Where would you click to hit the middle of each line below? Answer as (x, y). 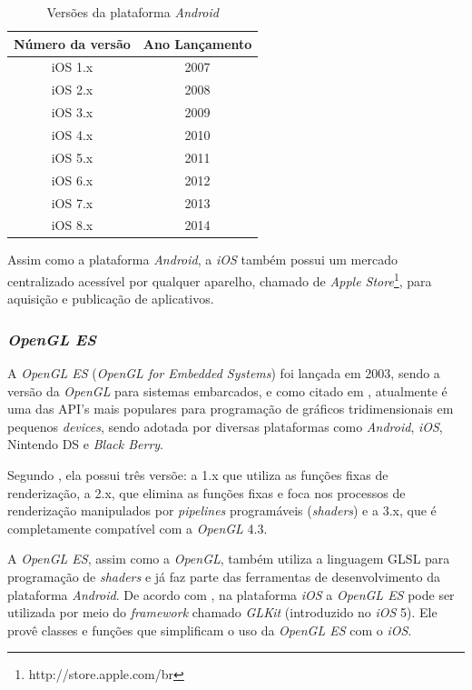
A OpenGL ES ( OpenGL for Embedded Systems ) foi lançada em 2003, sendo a (224, 373)
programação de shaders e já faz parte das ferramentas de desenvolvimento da (224, 577)
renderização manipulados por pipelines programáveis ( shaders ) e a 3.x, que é (222, 510)
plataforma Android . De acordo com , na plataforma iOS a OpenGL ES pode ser (231, 594)
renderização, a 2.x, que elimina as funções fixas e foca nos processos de (206, 492)
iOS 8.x (72, 225)
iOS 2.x (72, 90)
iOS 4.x (72, 134)
